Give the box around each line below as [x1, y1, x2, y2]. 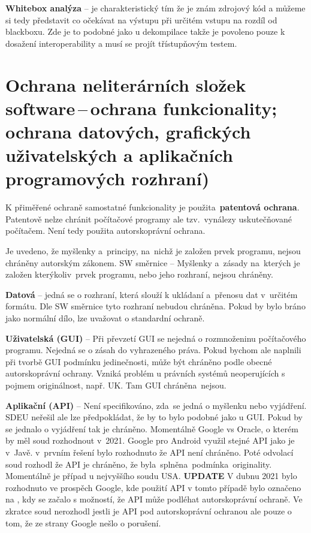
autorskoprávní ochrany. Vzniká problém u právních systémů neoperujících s [5, 367, 285, 380]
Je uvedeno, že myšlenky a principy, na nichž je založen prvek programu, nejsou [5, 245, 301, 257]
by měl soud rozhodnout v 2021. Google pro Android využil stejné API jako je [5, 434, 295, 447]
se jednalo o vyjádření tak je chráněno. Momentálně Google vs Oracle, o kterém [5, 422, 298, 435]
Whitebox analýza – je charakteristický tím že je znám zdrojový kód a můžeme [5, 2, 306, 14]
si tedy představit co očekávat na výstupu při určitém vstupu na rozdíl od [5, 13, 277, 26]
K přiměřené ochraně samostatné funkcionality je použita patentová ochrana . [5, 201, 300, 213]
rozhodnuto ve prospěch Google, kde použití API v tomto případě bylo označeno [5, 481, 301, 493]
